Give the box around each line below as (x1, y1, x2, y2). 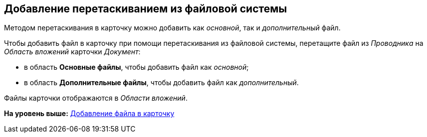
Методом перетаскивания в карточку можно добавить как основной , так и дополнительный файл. (4, 23, 341, 32)
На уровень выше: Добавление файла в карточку (4, 109, 175, 118)
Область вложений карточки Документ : (4, 47, 141, 56)
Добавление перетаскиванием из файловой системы (4, 2, 287, 15)
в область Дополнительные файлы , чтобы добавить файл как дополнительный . (24, 78, 299, 87)
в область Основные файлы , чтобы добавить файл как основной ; (24, 63, 249, 72)
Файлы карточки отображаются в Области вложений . (4, 94, 188, 103)
